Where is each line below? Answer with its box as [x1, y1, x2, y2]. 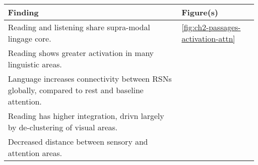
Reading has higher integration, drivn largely [8, 110, 164, 121]
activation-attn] [182, 33, 236, 44]
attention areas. [8, 147, 63, 159]
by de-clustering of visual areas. [8, 121, 118, 133]
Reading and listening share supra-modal [8, 21, 150, 33]
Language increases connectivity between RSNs [8, 73, 172, 84]
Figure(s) [182, 6, 218, 18]
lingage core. [8, 33, 52, 44]
